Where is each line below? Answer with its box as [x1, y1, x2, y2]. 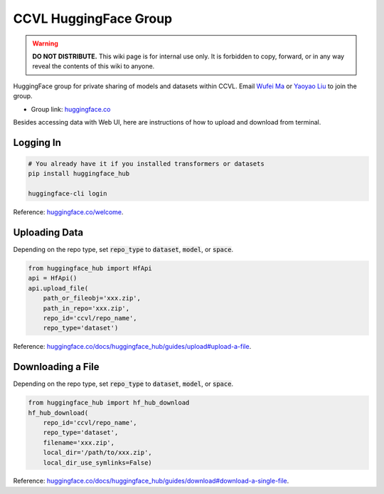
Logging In [13, 136, 62, 149]
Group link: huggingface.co [31, 105, 111, 113]
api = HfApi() [28, 274, 78, 283]
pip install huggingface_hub [28, 169, 130, 178]
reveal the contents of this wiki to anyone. [32, 62, 155, 70]
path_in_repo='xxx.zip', [43, 304, 130, 312]
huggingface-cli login [28, 189, 107, 198]
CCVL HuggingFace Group [13, 11, 173, 26]
